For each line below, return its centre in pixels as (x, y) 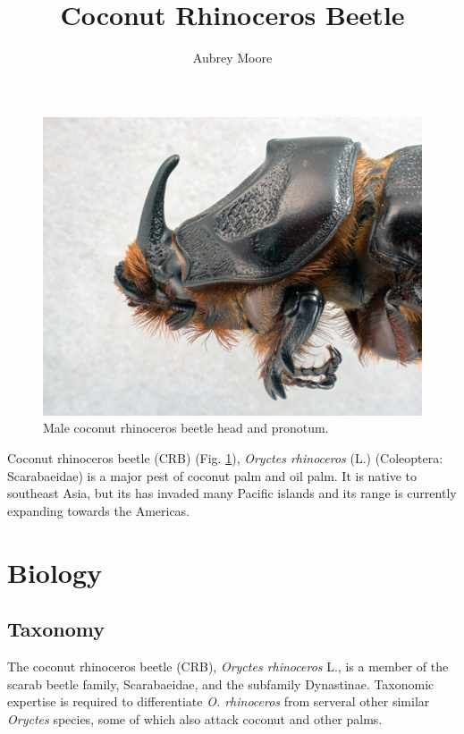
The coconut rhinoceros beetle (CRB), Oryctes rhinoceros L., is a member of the (228, 666)
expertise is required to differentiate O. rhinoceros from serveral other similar (219, 701)
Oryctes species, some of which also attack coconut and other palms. (195, 718)
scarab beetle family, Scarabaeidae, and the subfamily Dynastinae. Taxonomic (221, 683)
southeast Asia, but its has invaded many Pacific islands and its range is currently (232, 493)
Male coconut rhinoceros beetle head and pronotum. (186, 428)
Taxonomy (56, 629)
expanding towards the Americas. (99, 510)
